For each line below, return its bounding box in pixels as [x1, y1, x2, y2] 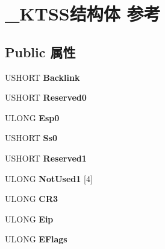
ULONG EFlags [5, 233, 67, 245]
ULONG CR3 [5, 192, 58, 205]
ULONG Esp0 [5, 111, 60, 124]
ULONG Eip [5, 212, 54, 225]
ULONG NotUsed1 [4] [5, 172, 93, 184]
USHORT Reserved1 [5, 151, 87, 164]
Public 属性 [5, 42, 76, 61]
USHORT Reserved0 [5, 91, 87, 104]
